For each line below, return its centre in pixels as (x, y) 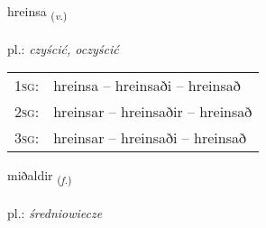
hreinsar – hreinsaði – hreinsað (150, 138)
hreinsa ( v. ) (37, 12)
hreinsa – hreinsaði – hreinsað (147, 86)
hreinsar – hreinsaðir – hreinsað (153, 112)
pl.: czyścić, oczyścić (63, 48)
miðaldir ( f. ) (40, 177)
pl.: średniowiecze (55, 213)
